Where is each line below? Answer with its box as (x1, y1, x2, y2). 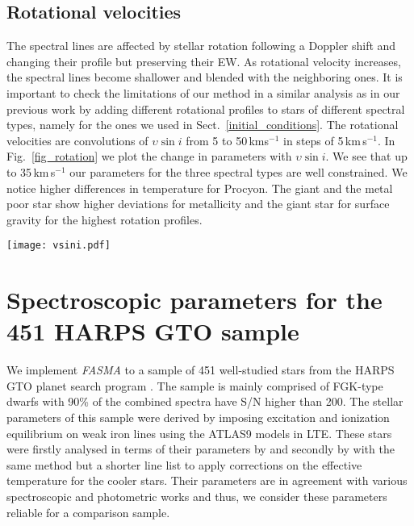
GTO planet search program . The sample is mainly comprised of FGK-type (6, 377, 383, 394)
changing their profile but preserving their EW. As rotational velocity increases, (6, 52, 401, 69)
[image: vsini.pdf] (6, 240, 111, 252)
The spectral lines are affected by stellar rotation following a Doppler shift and (6, 37, 396, 54)
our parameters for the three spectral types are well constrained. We (69, 163, 408, 180)
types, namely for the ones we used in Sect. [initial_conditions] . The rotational (6, 116, 399, 133)
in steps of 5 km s (283, 131, 367, 148)
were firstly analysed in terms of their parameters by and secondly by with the (6, 440, 395, 457)
